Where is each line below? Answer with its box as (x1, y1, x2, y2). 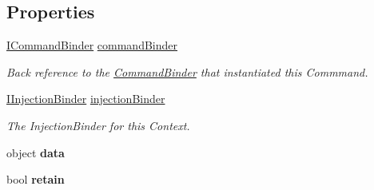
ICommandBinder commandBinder (6, 37, 177, 53)
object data (6, 144, 65, 160)
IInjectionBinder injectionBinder (6, 90, 165, 107)
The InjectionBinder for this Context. (6, 117, 190, 133)
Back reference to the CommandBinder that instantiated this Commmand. (6, 63, 368, 80)
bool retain (6, 171, 65, 188)
